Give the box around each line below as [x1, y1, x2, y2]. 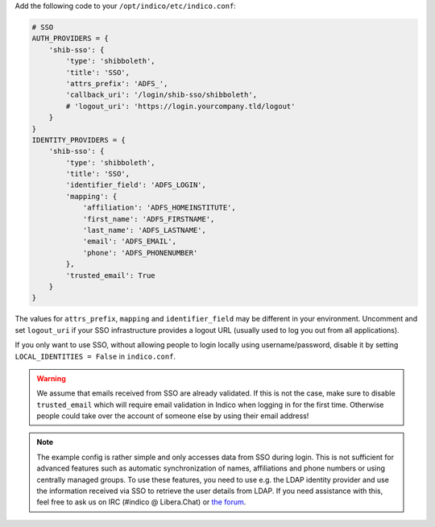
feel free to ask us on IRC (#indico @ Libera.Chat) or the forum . [36, 497, 246, 507]
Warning [36, 373, 66, 383]
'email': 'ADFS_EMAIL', [82, 237, 177, 246]
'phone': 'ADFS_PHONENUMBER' [82, 248, 198, 257]
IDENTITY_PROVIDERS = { [31, 135, 126, 144]
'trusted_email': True [65, 271, 156, 280]
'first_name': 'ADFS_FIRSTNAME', [82, 214, 215, 223]
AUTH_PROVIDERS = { [31, 34, 109, 44]
